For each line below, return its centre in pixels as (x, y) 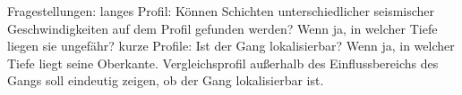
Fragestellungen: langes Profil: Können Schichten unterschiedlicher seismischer (221, 11)
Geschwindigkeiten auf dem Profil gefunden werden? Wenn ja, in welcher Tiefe (222, 28)
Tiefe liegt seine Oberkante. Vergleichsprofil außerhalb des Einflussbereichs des (223, 63)
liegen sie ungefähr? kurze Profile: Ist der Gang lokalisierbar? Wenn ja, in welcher (231, 46)
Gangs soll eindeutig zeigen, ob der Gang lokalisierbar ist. (166, 80)
